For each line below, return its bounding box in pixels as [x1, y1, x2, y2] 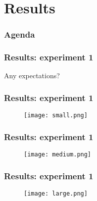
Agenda [4, 28, 35, 41]
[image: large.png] [24, 190, 88, 197]
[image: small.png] [24, 112, 88, 119]
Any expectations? [4, 70, 60, 81]
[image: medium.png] [24, 151, 92, 158]
